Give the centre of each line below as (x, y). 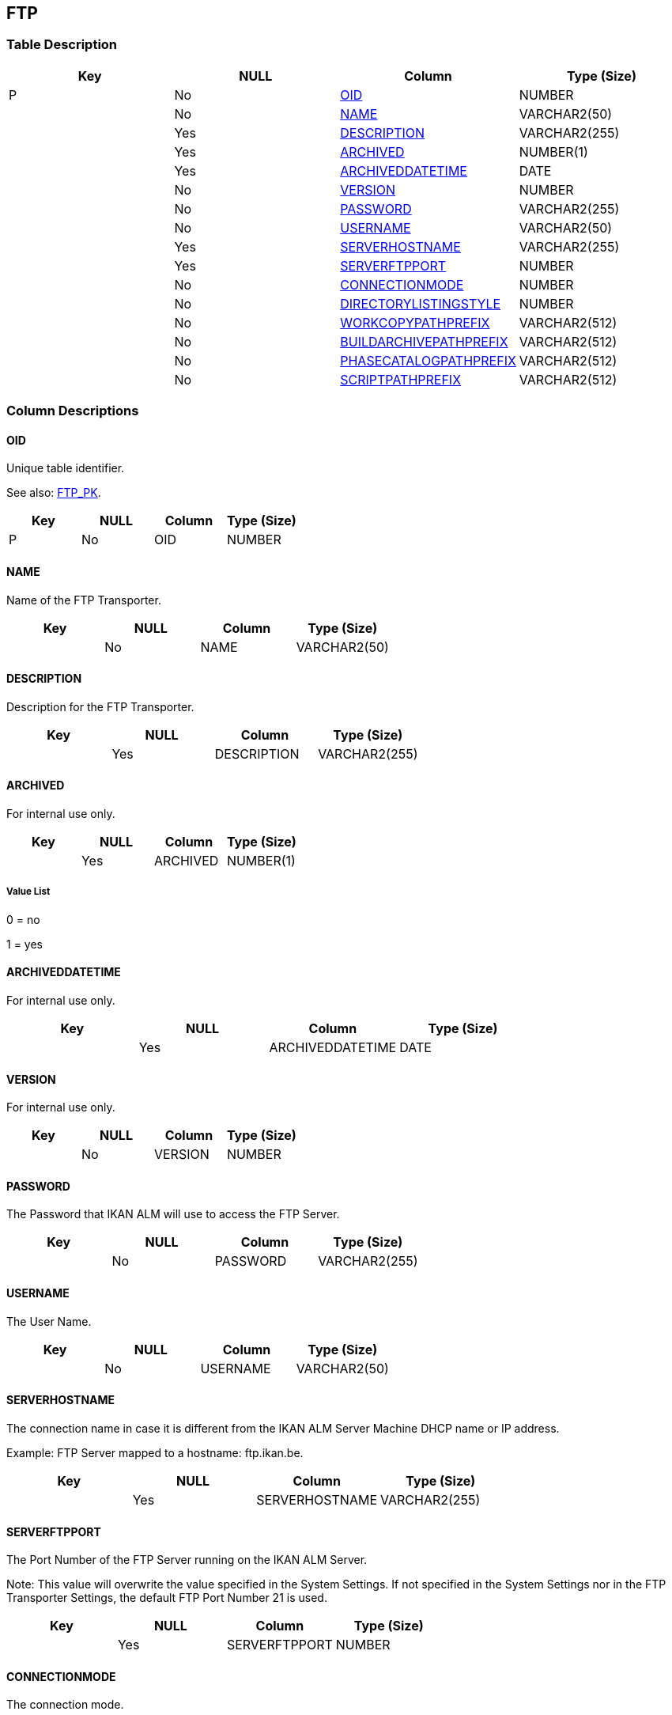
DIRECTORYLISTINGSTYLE (421, 303)
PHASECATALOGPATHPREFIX (428, 360)
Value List (28, 892)
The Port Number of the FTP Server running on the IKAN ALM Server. (187, 1560)
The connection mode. (65, 1705)
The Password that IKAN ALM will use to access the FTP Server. (173, 1214)
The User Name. (49, 1321)
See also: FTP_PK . (54, 493)
